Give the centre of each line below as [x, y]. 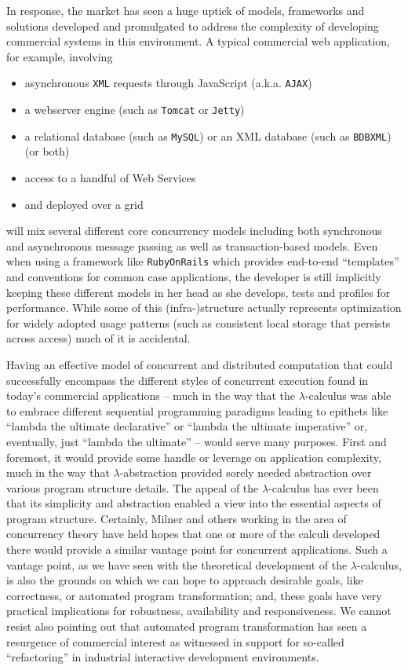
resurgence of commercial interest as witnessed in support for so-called [175, 641]
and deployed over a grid [84, 204]
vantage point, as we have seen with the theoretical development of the [177, 564]
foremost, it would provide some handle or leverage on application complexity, [194, 457]
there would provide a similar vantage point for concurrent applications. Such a [197, 549]
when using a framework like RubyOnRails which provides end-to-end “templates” [203, 261]
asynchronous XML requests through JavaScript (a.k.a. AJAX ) [168, 83]
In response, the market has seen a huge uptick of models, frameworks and [186, 10]
